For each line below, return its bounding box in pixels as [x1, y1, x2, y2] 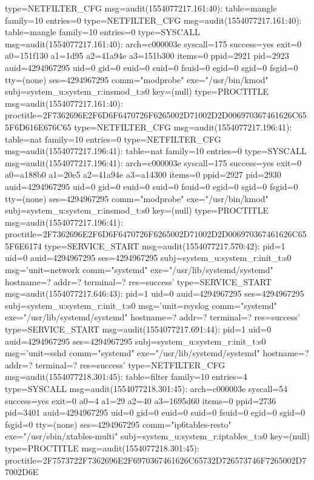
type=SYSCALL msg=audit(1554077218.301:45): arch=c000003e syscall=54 [5, 382, 288, 394]
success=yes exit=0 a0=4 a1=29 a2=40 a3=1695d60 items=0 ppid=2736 [5, 394, 276, 407]
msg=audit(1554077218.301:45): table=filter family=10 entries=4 [5, 370, 247, 383]
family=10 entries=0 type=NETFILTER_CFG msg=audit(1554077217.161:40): [5, 13, 302, 26]
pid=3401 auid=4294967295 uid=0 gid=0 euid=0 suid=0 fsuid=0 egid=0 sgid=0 [5, 406, 306, 419]
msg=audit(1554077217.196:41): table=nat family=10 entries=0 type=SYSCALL [5, 144, 307, 157]
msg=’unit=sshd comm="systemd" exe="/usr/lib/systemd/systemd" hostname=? [5, 346, 309, 359]
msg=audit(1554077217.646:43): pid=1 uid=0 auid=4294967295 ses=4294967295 [5, 287, 304, 300]
